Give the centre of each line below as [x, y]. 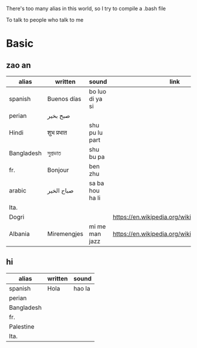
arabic [18, 190]
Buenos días [64, 99]
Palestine [22, 326]
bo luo [98, 92]
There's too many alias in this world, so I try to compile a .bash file [86, 9]
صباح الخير [60, 190]
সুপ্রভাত [54, 153]
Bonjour [58, 170]
